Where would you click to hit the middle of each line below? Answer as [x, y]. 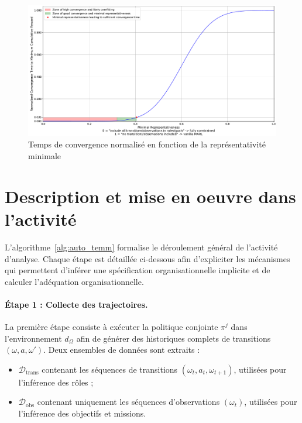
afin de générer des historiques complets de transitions [174, 338]
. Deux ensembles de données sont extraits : [122, 350]
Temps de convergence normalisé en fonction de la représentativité [147, 144]
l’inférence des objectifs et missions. [82, 413]
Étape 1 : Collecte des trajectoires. [76, 304]
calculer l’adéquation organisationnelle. [74, 281]
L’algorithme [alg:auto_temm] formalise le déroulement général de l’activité [141, 247]
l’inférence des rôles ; [56, 382]
